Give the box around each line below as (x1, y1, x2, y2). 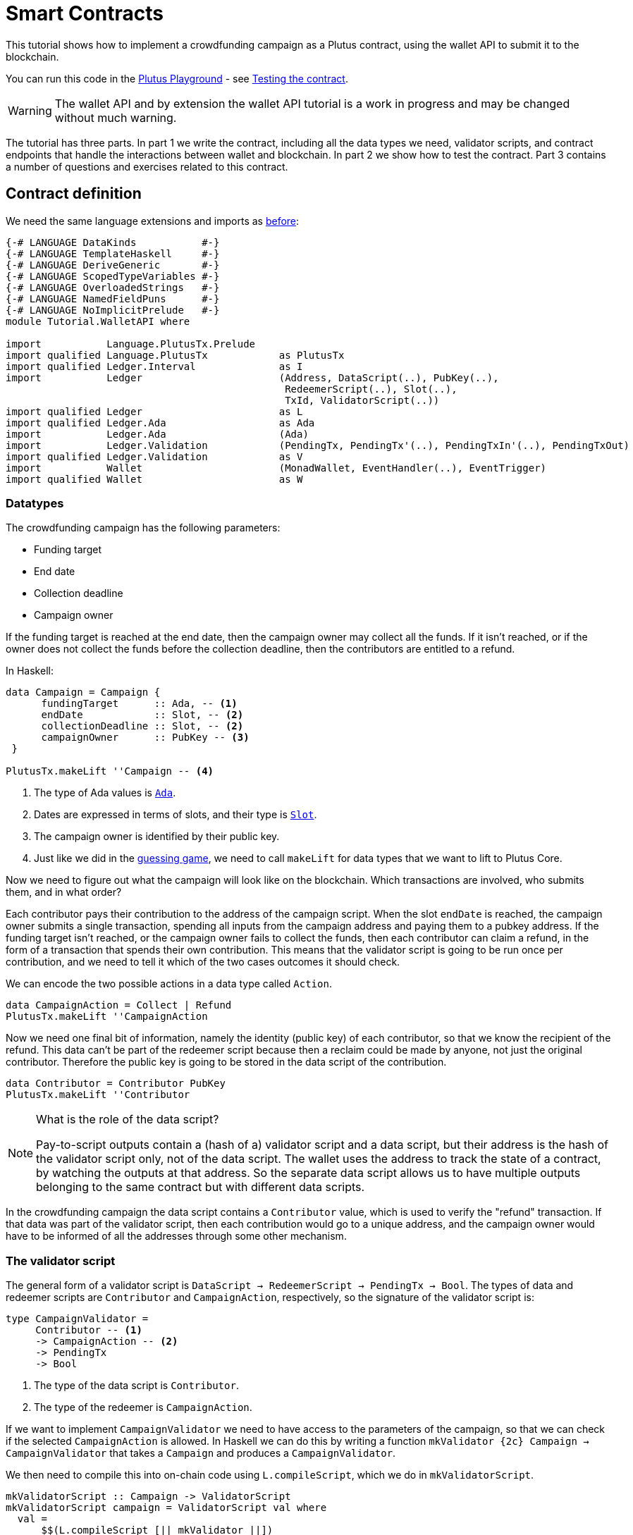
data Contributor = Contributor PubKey (6, 1078, 226, 1090)
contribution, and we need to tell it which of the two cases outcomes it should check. (6, 956, 400, 968)
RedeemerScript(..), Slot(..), (285, 383, 457, 395)
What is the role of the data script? (36, 1112, 219, 1127)
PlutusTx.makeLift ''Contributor (6, 1089, 190, 1101)
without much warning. (54, 110, 177, 125)
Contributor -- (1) (35, 1324, 142, 1336)
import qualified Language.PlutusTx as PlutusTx (6, 349, 345, 361)
